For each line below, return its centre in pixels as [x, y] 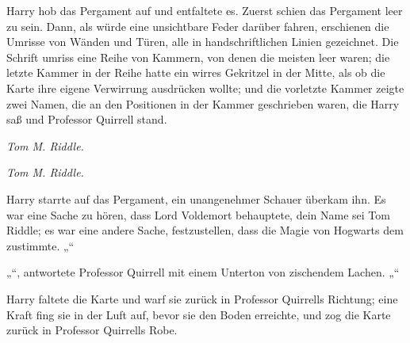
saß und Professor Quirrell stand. [87, 119]
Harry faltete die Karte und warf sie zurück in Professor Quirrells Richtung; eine [202, 298]
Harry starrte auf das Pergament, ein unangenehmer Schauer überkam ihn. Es [196, 198]
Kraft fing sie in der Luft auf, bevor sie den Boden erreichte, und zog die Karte [199, 314]
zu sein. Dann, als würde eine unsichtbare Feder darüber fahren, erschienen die [198, 26]
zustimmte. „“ [40, 245]
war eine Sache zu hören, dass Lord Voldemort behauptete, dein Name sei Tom [198, 214]
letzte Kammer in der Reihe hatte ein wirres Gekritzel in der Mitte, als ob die [196, 72]
